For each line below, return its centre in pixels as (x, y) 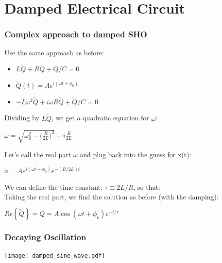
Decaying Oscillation (45, 237)
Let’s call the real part (38, 154)
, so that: (147, 187)
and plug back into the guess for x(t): (136, 154)
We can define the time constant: (53, 187)
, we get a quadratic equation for (100, 118)
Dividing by (22, 118)
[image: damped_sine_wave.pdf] (55, 256)
